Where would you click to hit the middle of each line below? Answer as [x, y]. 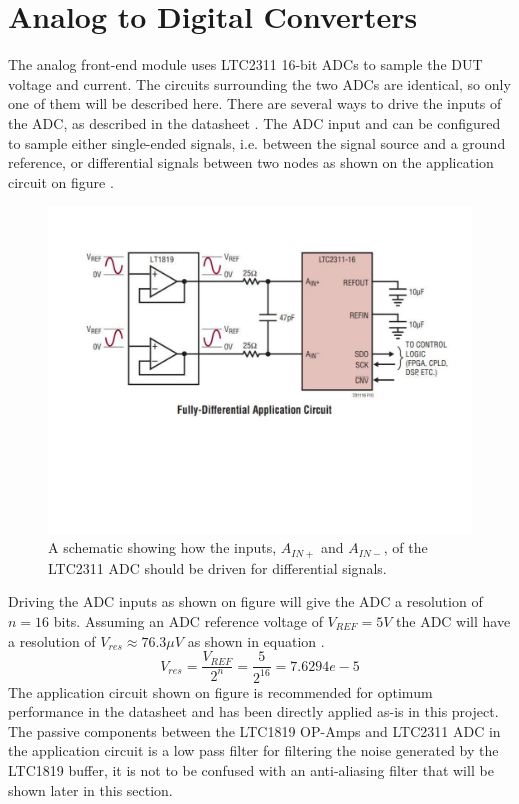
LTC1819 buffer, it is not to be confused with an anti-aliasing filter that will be [251, 770]
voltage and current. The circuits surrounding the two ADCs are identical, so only [259, 83]
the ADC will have [453, 621]
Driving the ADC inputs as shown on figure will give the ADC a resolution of [245, 601]
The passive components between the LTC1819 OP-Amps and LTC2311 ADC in [254, 730]
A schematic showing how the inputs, [162, 547]
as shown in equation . [256, 640]
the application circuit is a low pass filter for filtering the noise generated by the [253, 750]
